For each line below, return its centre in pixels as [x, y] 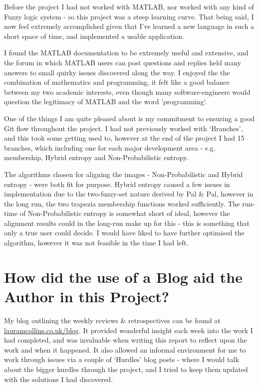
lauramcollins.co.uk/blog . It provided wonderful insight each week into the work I [129, 330]
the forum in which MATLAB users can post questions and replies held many [123, 62]
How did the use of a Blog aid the [123, 277]
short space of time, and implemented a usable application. [94, 36]
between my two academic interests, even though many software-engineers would [127, 92]
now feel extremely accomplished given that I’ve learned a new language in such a [129, 26]
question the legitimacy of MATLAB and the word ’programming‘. [106, 101]
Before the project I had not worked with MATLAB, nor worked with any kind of [129, 6]
